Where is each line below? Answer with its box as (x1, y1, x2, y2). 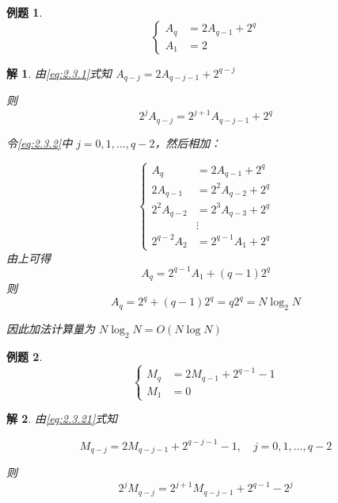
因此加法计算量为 (6, 321, 95, 337)
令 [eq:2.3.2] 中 (6, 134, 73, 151)
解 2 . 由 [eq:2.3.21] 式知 (6, 410, 118, 427)
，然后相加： (154, 134, 222, 151)
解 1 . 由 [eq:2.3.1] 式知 (6, 64, 112, 81)
